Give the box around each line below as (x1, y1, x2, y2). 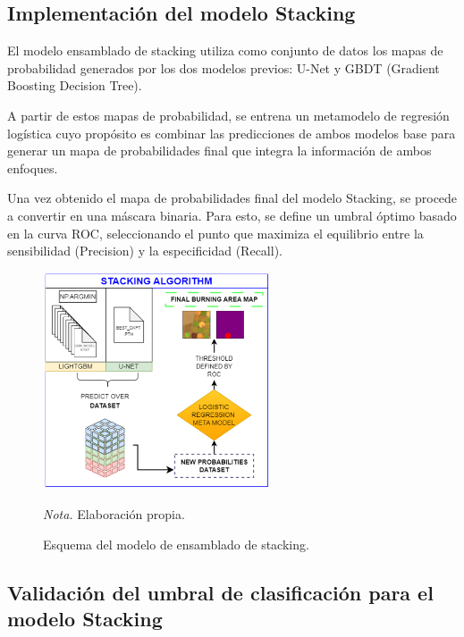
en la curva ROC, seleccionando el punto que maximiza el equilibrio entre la (7, 223, 424, 242)
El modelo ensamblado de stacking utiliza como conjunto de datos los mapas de (7, 41, 443, 60)
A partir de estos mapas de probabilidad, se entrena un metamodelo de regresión (7, 105, 450, 124)
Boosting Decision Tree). (7, 76, 142, 95)
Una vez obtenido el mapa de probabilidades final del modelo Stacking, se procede (7, 189, 458, 207)
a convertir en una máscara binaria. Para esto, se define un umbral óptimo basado (7, 205, 457, 224)
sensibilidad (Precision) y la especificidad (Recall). (7, 241, 283, 260)
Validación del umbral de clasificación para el (7, 578, 434, 606)
